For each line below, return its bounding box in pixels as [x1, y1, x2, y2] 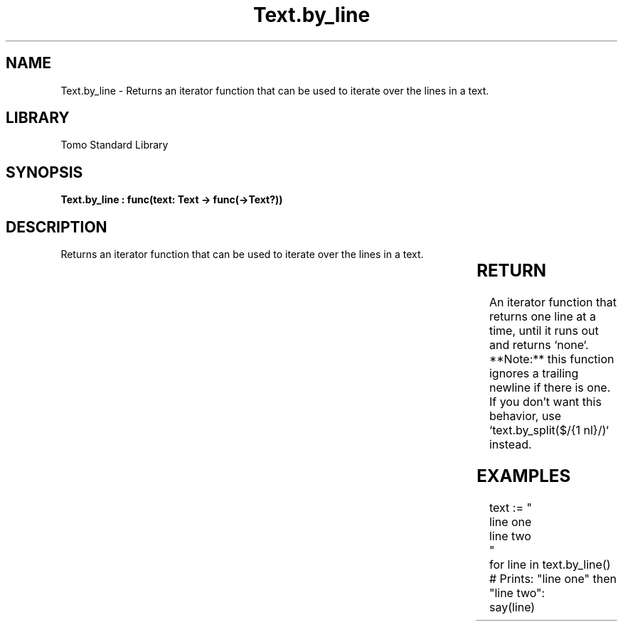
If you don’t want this [489, 395, 602, 409]
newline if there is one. [489, 380, 611, 395]
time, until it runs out [489, 323, 599, 338]
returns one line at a [489, 309, 597, 324]
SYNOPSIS [6, 163, 83, 181]
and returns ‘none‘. [489, 338, 589, 353]
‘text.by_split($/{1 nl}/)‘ [489, 423, 609, 438]
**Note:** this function [489, 352, 614, 367]
